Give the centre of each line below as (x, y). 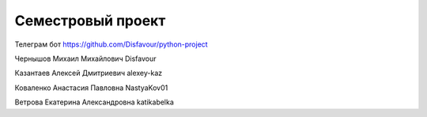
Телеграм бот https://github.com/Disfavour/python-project (111, 44)
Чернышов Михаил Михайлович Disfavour (85, 58)
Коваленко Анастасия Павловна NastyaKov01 (91, 88)
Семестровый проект (90, 21)
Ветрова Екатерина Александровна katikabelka (94, 102)
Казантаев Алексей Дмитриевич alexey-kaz (89, 73)
